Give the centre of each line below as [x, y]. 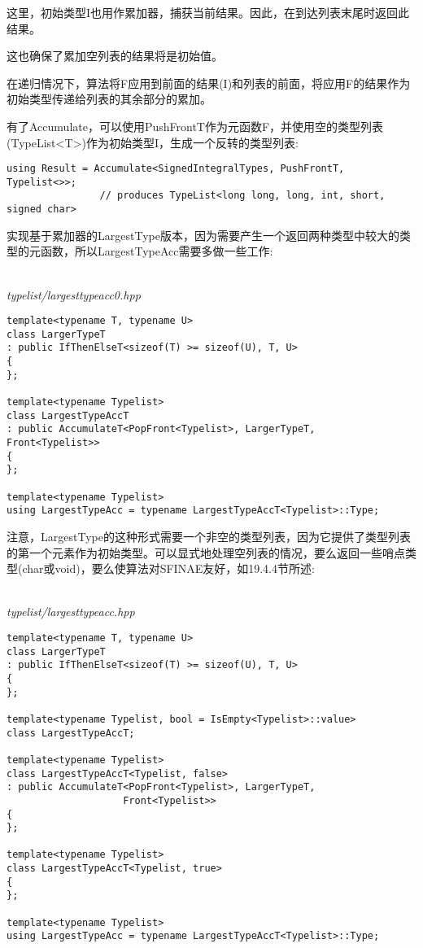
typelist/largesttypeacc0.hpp [74, 294]
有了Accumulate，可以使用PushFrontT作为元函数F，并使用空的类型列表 [195, 126]
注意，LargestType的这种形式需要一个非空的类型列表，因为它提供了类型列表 [209, 536]
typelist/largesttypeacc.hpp [71, 612]
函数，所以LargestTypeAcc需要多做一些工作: [157, 251]
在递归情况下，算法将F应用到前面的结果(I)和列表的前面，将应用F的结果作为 [209, 83]
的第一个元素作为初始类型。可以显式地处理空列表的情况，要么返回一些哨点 [206, 552]
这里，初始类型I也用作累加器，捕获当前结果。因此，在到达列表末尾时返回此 [208, 12]
